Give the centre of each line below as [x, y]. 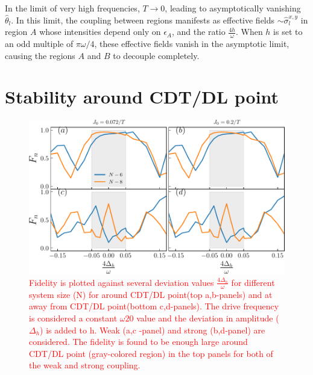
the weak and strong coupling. [85, 365]
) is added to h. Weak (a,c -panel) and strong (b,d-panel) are [153, 330]
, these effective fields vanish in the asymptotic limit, [192, 44]
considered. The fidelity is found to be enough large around [138, 342]
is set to [288, 32]
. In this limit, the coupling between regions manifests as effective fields [143, 20]
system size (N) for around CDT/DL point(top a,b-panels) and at [151, 294]
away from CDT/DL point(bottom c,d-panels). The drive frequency [154, 306]
